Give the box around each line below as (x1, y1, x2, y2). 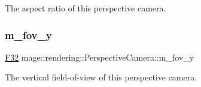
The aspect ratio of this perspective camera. (5, 2, 166, 14)
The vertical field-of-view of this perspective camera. (5, 71, 197, 83)
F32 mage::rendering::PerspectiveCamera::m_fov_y (5, 50, 194, 63)
